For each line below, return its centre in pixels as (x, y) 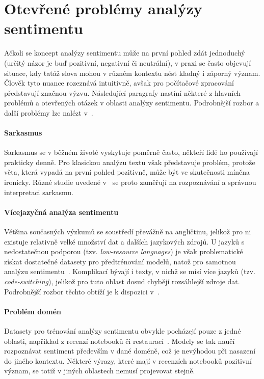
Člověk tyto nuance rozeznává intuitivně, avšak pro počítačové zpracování (119, 83)
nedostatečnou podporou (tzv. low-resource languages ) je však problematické (124, 251)
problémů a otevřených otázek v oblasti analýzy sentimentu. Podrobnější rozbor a (132, 103)
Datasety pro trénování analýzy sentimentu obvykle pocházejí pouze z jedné (123, 330)
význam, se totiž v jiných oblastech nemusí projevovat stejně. (100, 371)
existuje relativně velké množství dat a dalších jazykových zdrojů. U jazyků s (124, 241)
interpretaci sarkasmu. (39, 192)
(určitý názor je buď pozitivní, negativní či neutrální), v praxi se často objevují (128, 62)
